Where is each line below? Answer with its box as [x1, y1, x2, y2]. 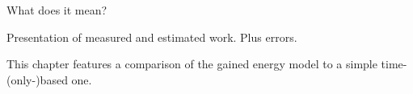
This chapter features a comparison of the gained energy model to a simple [6, 55, 377, 72]
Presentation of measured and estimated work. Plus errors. [6, 28, 297, 45]
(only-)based [6, 71, 68, 88]
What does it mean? [6, 2, 107, 18]
